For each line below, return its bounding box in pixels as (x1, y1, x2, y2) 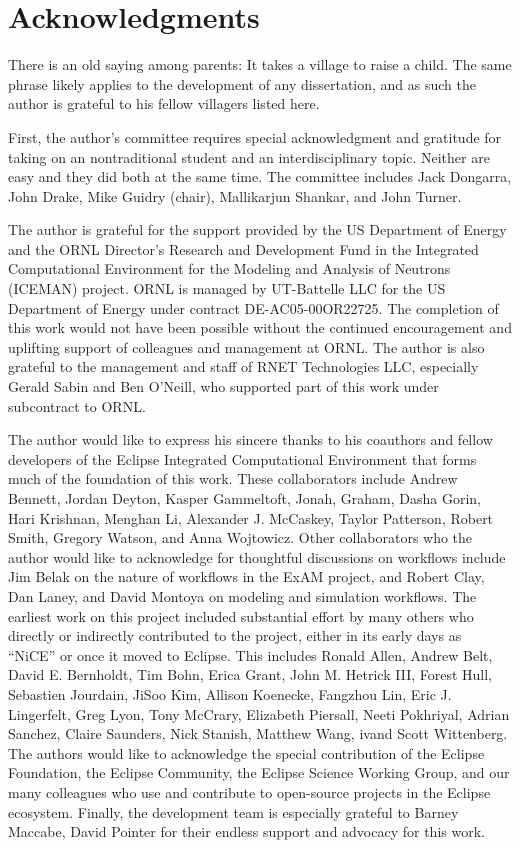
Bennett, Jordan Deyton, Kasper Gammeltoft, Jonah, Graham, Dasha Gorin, (8, 488, 481, 508)
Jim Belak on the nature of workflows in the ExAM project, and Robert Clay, (8, 566, 485, 587)
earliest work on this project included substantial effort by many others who (8, 605, 474, 626)
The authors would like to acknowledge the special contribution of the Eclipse (8, 742, 485, 763)
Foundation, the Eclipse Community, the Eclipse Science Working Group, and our (8, 762, 510, 783)
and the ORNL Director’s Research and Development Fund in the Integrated (8, 238, 479, 259)
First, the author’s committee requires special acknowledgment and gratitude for (8, 126, 502, 147)
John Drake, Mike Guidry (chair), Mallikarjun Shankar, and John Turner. (8, 185, 462, 206)
